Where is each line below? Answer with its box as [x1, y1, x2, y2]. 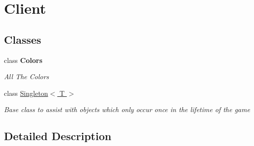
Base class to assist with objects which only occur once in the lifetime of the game [4, 104, 250, 115]
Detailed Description [4, 128, 112, 144]
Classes [4, 31, 41, 47]
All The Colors [4, 71, 49, 82]
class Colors [4, 55, 43, 65]
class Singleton [4, 88, 48, 98]
